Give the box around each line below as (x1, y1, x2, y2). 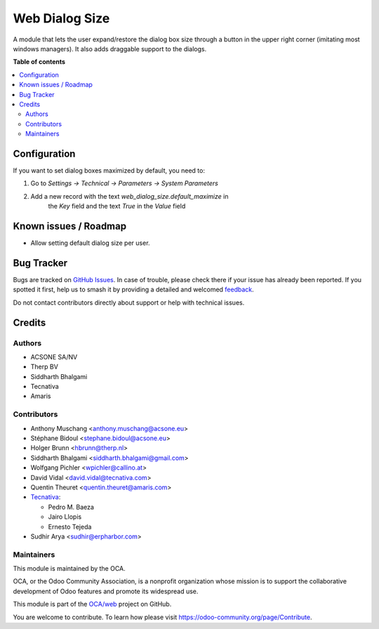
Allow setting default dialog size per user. (30, 239, 150, 247)
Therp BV (30, 362, 59, 371)
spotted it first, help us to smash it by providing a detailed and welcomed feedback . (13, 285, 254, 294)
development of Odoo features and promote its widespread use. (13, 587, 199, 595)
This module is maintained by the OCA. (13, 564, 126, 573)
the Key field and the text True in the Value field (48, 202, 186, 211)
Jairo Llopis (48, 512, 82, 521)
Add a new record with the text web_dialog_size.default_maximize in (30, 192, 229, 200)
